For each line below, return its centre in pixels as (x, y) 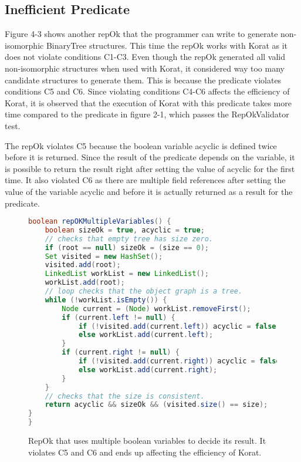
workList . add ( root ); (85, 283)
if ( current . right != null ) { (121, 353)
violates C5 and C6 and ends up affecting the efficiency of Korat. (145, 452)
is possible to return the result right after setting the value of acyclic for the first (150, 168)
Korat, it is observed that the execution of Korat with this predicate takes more (148, 102)
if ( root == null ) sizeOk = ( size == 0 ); (127, 247)
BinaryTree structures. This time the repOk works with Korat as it (167, 45)
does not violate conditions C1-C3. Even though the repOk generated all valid (145, 57)
